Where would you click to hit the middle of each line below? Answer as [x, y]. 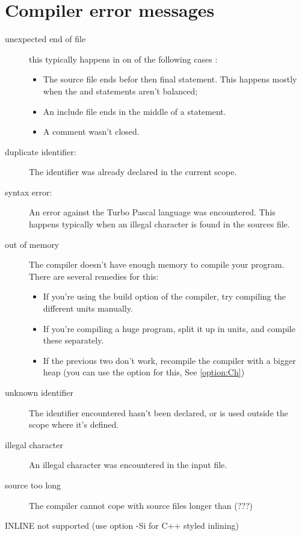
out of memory [32, 244]
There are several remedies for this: [94, 276]
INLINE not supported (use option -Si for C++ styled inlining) [122, 525]
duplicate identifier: [41, 151]
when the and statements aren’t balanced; [120, 91]
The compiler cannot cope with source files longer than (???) [141, 505]
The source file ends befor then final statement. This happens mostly [170, 79]
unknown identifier [39, 392]
